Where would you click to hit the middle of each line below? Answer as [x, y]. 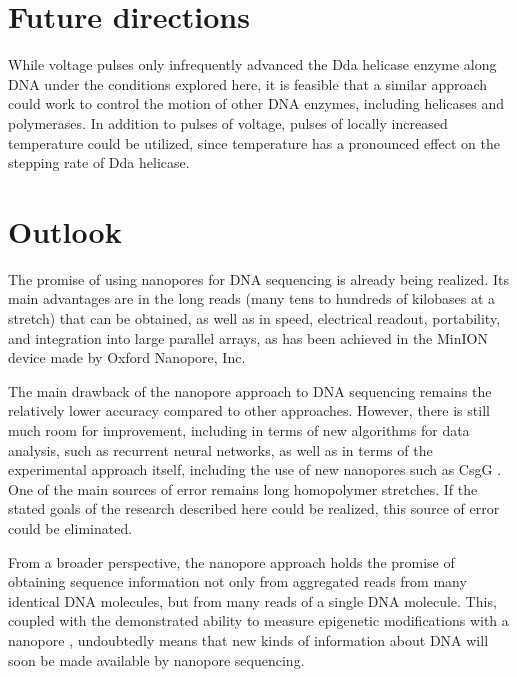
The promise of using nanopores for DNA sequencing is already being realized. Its [258, 278]
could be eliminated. [70, 527]
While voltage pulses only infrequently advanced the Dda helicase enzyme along [252, 64]
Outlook [65, 230]
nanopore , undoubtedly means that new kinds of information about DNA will [248, 639]
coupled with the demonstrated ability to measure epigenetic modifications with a [258, 620]
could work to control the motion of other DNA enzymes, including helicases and [256, 103]
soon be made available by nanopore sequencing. [156, 659]
